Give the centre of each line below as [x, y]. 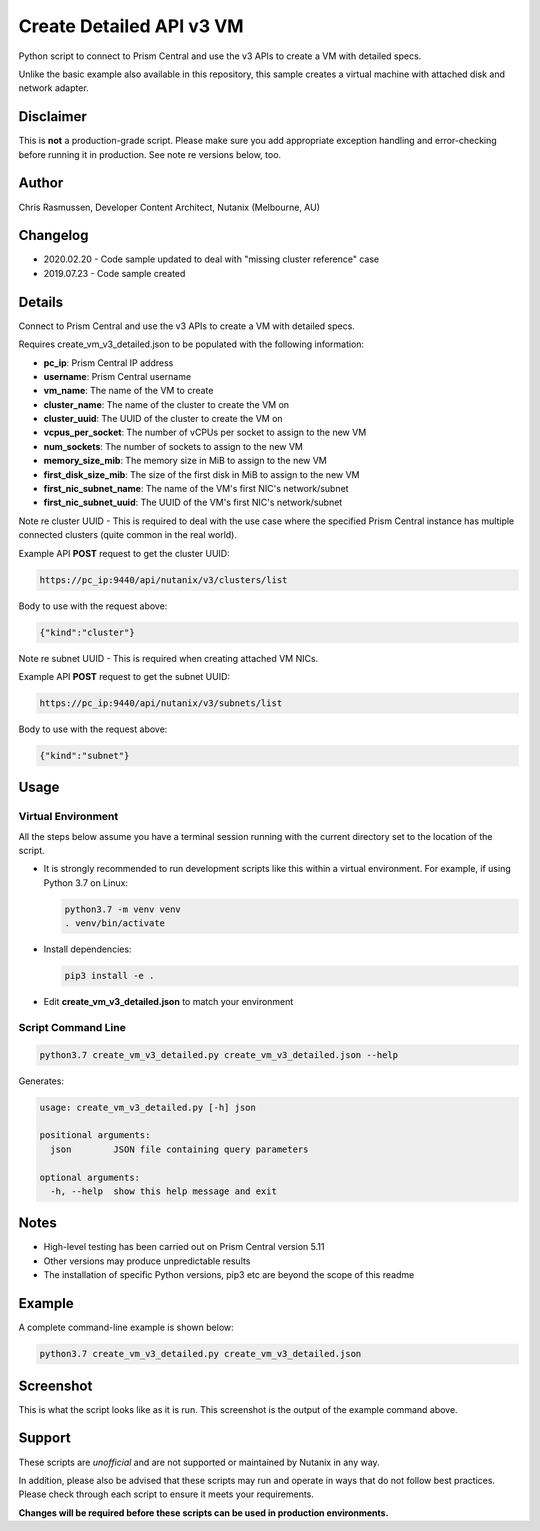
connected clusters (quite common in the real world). [128, 535]
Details [41, 301]
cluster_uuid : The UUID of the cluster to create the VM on [163, 419]
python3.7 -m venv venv [123, 909]
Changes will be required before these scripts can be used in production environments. [203, 1512]
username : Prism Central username [117, 376]
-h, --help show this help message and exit [163, 1191]
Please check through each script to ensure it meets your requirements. [166, 1494]
